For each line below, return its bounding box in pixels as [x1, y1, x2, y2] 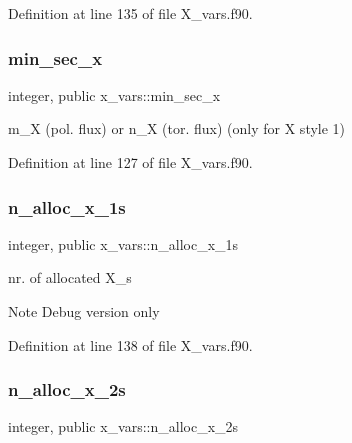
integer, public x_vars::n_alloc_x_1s [8, 233, 239, 254]
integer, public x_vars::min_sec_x [8, 84, 221, 105]
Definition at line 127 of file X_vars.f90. [8, 152, 253, 172]
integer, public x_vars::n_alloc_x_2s [8, 416, 239, 437]
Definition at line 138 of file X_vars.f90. [8, 334, 253, 355]
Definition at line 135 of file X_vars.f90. [8, 3, 253, 23]
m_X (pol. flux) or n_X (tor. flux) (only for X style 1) [8, 118, 346, 139]
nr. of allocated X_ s [8, 267, 132, 288]
